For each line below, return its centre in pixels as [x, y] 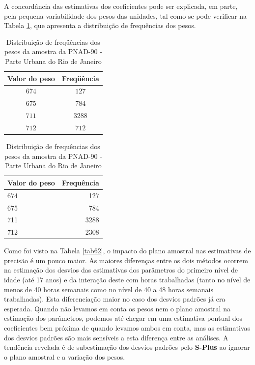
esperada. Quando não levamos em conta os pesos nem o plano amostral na [117, 308]
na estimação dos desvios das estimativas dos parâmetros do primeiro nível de [121, 270]
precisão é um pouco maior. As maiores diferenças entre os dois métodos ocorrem [126, 260]
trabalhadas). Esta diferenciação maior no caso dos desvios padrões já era [115, 299]
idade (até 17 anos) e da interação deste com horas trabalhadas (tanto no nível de [127, 280]
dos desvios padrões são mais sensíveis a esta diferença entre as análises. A [116, 337]
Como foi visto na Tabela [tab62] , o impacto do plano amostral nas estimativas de [127, 251]
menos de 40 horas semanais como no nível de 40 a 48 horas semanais [109, 289]
